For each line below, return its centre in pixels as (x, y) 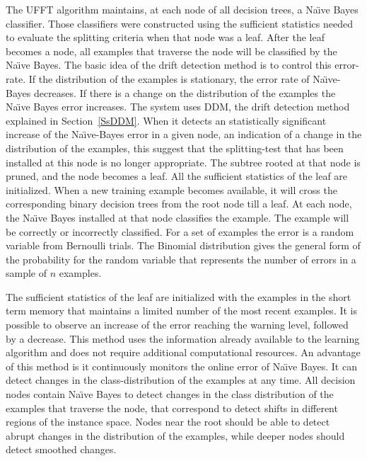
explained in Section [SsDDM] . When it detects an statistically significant (166, 120)
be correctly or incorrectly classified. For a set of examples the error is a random (180, 231)
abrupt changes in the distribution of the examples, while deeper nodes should (175, 435)
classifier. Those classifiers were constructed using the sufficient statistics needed (179, 23)
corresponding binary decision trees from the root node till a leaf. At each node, (179, 204)
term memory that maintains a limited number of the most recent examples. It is (182, 311)
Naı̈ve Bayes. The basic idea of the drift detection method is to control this (169, 65)
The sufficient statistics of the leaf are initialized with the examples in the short (179, 296)
